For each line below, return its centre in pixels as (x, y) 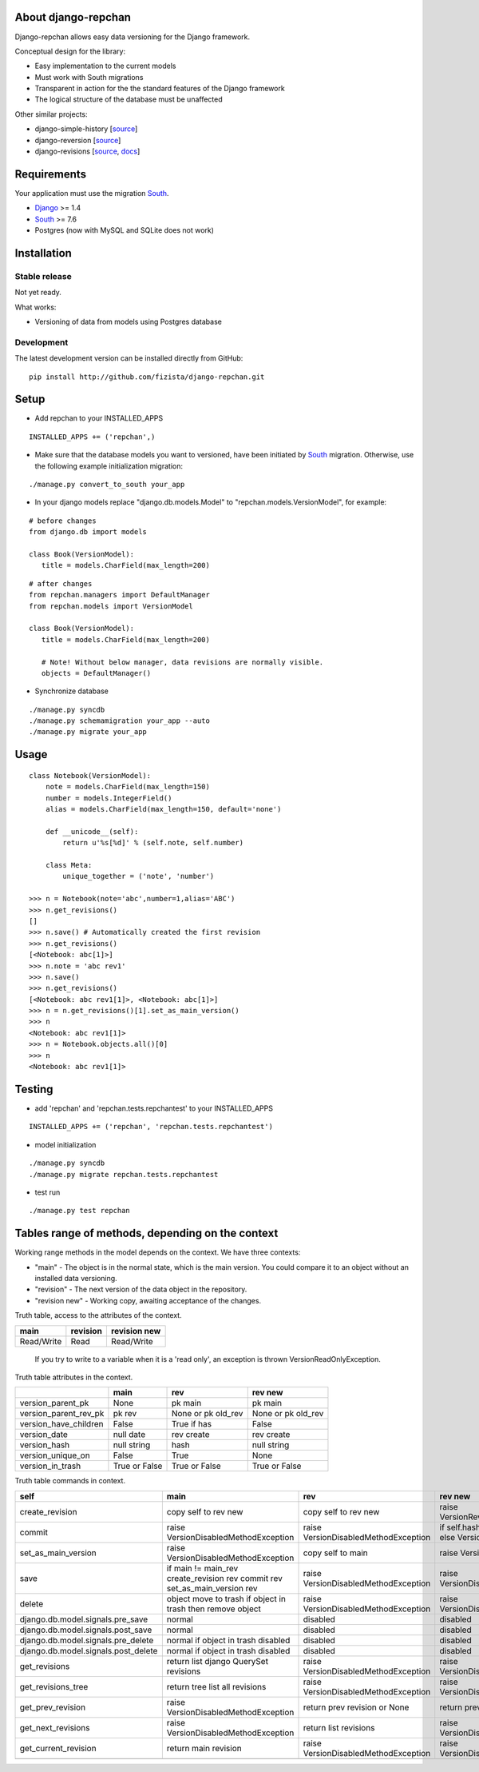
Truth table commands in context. (70, 1481)
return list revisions (339, 1727)
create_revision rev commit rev (224, 1578)
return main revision (204, 1748)
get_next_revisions (55, 1727)
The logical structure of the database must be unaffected (129, 99)
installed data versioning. (76, 1278)
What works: (36, 307)
